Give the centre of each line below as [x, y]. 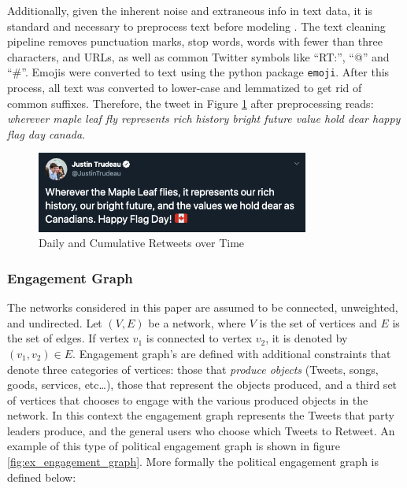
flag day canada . [46, 133]
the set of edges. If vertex [68, 338]
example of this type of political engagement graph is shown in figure [174, 446]
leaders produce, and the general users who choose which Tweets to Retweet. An [201, 430]
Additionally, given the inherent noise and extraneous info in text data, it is [190, 10]
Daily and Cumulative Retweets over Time [142, 243]
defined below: [42, 477]
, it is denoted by [307, 338]
